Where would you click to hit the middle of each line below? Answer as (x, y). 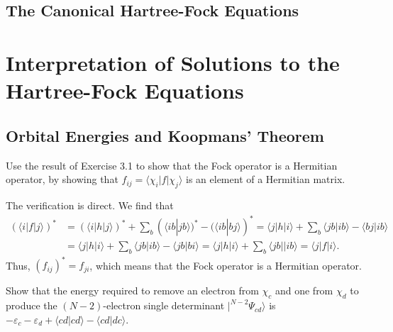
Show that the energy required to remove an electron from (132, 290)
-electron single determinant (164, 305)
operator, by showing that (62, 179)
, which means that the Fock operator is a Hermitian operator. (226, 265)
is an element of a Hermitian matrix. (266, 179)
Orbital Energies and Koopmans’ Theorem (165, 135)
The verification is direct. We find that (90, 205)
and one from (304, 290)
